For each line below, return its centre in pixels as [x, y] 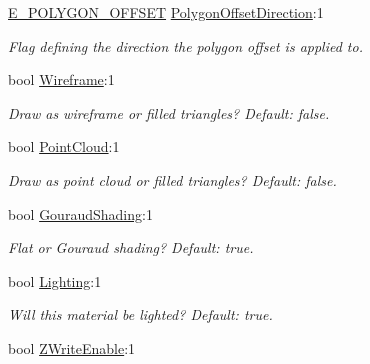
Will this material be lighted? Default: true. [140, 314]
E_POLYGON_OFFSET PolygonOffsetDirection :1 [166, 12]
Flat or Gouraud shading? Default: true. [131, 247]
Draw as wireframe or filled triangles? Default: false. [169, 112]
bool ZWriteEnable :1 [72, 347]
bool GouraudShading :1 [80, 213]
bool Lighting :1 [55, 280]
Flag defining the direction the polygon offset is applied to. [185, 45]
